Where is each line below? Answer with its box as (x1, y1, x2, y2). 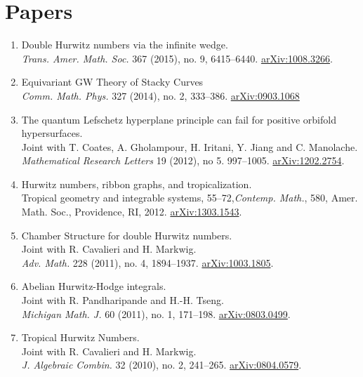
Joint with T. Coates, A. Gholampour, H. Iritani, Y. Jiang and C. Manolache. (21, 139, 358, 154)
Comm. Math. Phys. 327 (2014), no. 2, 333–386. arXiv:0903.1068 (21, 88, 300, 102)
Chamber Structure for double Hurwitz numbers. (21, 227, 232, 242)
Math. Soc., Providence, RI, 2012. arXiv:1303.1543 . (21, 204, 242, 219)
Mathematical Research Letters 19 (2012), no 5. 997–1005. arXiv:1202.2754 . (21, 153, 345, 168)
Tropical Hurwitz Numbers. (21, 330, 140, 345)
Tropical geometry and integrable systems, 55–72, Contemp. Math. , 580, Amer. (21, 190, 358, 205)
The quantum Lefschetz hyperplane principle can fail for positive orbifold (21, 112, 336, 126)
